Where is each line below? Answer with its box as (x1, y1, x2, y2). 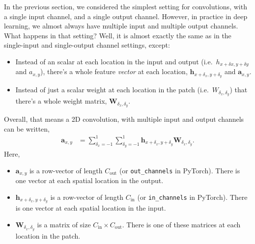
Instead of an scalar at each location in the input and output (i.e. (15, 56, 213, 66)
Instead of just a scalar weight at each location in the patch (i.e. (15, 84, 209, 95)
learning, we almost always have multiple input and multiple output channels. (4, 21, 238, 31)
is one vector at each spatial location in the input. (15, 203, 166, 213)
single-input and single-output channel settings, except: (4, 40, 170, 50)
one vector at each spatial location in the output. (15, 175, 164, 185)
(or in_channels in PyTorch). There (137, 191, 248, 202)
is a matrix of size (37, 219, 91, 230)
